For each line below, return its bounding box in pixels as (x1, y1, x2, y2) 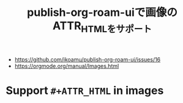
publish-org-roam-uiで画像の (26, 5, 178, 20)
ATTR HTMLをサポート (52, 19, 152, 35)
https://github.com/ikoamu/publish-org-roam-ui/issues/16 (14, 55, 161, 63)
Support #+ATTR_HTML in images (6, 83, 164, 98)
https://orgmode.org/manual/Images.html (14, 62, 119, 69)
